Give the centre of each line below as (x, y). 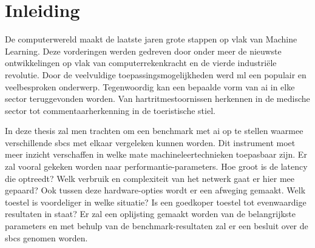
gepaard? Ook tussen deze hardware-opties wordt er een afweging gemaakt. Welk (155, 190)
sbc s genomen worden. (46, 237)
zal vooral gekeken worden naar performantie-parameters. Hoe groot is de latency (156, 166)
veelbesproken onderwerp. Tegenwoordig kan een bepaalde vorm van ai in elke (150, 86)
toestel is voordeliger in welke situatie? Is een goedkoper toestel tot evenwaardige (156, 202)
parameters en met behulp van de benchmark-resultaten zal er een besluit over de (157, 226)
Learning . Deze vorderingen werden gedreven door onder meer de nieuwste (143, 51)
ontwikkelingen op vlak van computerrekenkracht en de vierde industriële (141, 63)
